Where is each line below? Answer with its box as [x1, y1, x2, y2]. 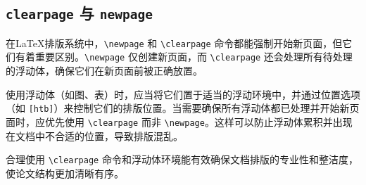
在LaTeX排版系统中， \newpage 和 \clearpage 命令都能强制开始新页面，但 [6, 35, 343, 50]
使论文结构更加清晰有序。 [6, 165, 124, 180]
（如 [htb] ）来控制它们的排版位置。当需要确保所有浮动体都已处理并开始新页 [6, 101, 360, 115]
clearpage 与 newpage [6, 2, 153, 24]
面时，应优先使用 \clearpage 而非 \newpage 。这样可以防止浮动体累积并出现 [6, 114, 353, 129]
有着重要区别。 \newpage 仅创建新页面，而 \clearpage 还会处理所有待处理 [15, 49, 353, 64]
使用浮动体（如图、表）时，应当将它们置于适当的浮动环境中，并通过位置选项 [6, 87, 360, 101]
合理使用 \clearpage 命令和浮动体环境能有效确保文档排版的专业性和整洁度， [6, 152, 358, 167]
